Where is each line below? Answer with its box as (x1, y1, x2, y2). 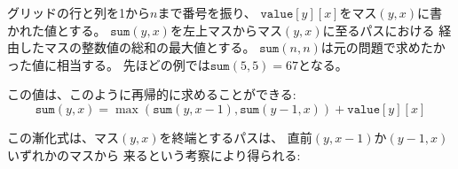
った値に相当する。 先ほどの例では (7, 55, 210, 73)
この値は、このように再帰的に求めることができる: (7, 85, 296, 104)
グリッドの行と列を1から (7, 4, 150, 21)
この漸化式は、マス (7, 127, 119, 146)
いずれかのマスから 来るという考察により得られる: (7, 145, 301, 164)
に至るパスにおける (322, 20, 435, 39)
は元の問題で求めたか (320, 38, 446, 57)
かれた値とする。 (7, 20, 107, 39)
